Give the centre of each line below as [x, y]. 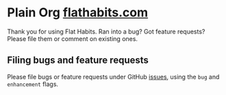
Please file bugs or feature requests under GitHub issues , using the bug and [113, 77]
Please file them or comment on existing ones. [73, 38]
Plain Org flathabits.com [78, 13]
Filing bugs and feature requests [78, 60]
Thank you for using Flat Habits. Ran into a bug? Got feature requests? [106, 31]
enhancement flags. [33, 84]
